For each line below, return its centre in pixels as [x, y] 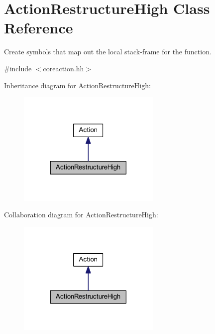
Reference [39, 28]
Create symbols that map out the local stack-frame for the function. [108, 52]
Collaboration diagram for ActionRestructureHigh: [81, 215]
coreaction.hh [63, 68]
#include [18, 68]
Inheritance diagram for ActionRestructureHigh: [77, 85]
